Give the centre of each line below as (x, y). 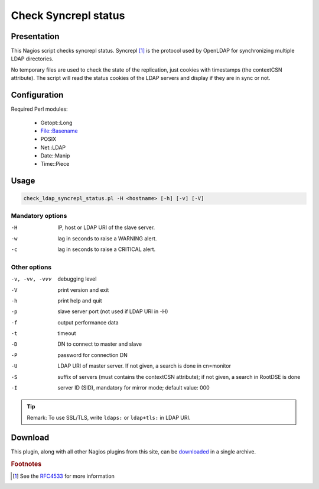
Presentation (35, 36)
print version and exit (83, 289)
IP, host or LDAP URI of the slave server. (106, 227)
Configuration (37, 95)
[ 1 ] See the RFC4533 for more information (64, 476)
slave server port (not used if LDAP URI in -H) (113, 311)
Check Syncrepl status (68, 15)
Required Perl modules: (39, 109)
